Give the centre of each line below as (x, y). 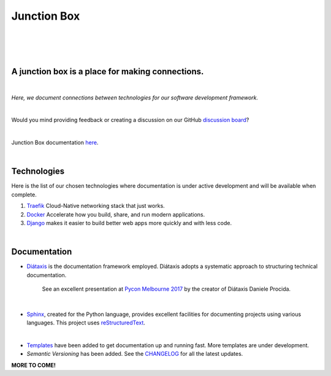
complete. (24, 194)
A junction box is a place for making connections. (108, 71)
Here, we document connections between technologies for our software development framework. (135, 98)
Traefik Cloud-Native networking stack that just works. (96, 206)
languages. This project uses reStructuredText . (86, 323)
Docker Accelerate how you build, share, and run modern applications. (116, 214)
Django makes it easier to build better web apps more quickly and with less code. (129, 223)
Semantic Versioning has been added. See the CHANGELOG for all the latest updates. (135, 354)
